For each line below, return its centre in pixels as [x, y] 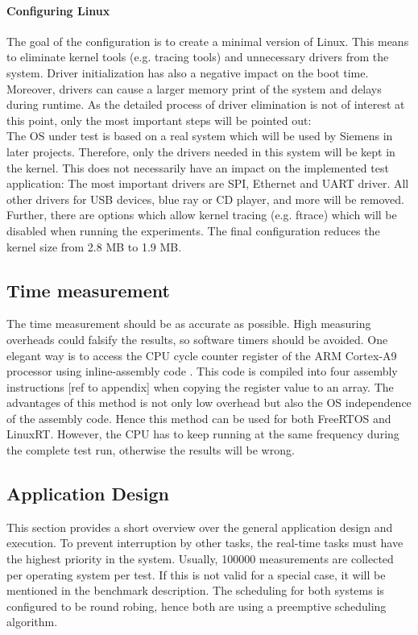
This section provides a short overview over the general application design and [200, 527]
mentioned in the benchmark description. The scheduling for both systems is [195, 590]
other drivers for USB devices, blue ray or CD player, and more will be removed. [205, 199]
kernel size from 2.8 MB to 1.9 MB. [94, 246]
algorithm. [32, 622]
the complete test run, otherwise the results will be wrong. [151, 450]
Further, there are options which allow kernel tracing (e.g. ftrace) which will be [202, 215]
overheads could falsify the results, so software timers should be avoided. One [197, 339]
